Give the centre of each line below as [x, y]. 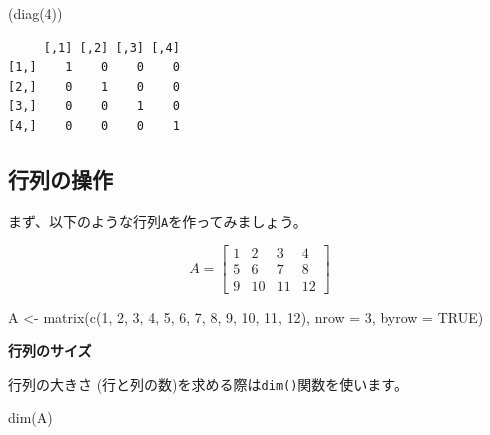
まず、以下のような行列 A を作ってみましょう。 [157, 220]
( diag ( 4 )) [35, 13]
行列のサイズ [50, 350]
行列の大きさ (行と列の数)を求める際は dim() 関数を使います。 [208, 383]
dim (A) [30, 417]
